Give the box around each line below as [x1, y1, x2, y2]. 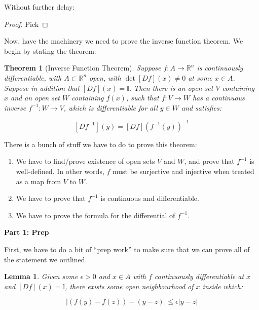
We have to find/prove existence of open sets [16, 156, 155, 166]
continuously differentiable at [154, 271, 244, 282]
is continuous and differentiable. [100, 193, 199, 203]
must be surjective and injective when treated [112, 166, 254, 177]
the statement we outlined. [4, 254, 87, 264]
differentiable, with [4, 72, 62, 83]
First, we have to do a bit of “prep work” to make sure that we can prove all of [4, 244, 250, 254]
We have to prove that [16, 193, 86, 203]
